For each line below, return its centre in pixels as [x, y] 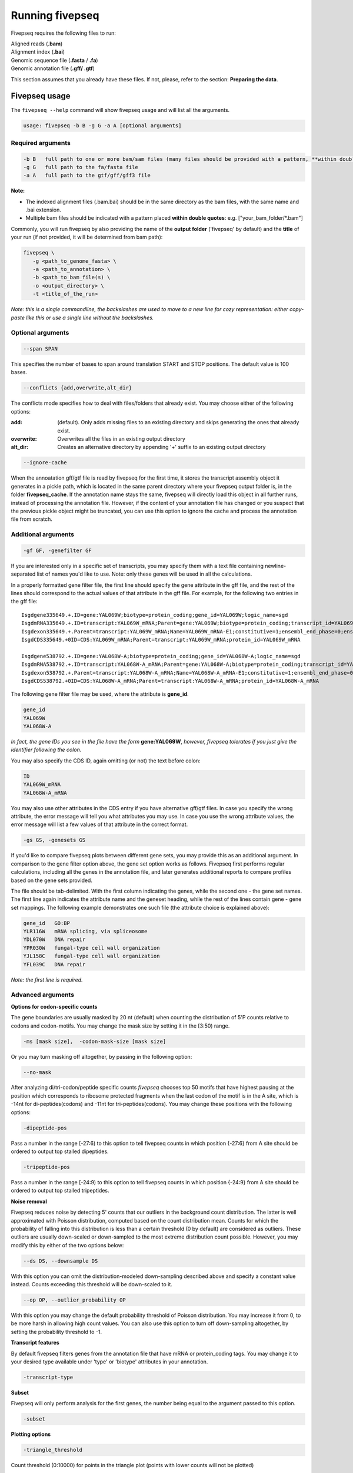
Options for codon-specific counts [54, 1006]
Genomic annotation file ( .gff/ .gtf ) [53, 68]
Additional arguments [43, 534]
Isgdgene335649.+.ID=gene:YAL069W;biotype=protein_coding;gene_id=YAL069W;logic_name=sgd [155, 615]
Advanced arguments [43, 995]
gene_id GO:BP [47, 923]
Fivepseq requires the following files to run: [63, 33]
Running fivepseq [55, 15]
